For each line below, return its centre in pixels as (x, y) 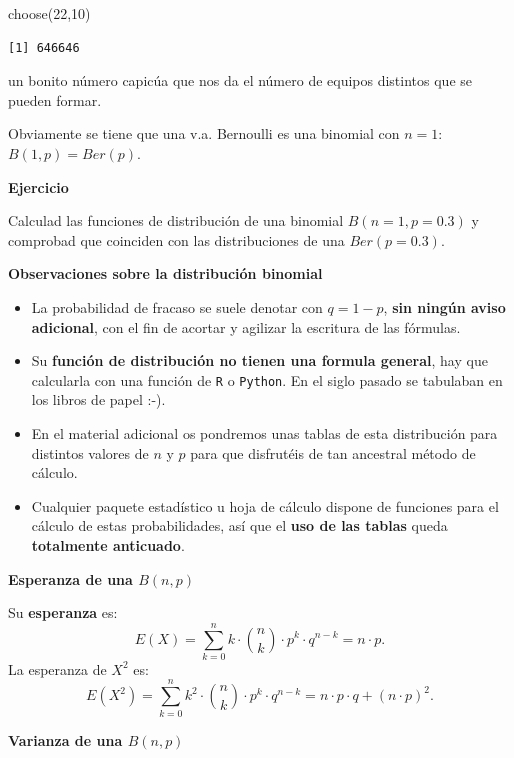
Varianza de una (65, 739)
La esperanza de (57, 668)
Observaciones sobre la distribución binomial (165, 273)
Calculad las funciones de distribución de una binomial (176, 220)
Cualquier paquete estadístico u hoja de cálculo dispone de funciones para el (265, 505)
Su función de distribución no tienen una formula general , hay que (259, 360)
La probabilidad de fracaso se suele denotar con (177, 306)
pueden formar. (55, 99)
